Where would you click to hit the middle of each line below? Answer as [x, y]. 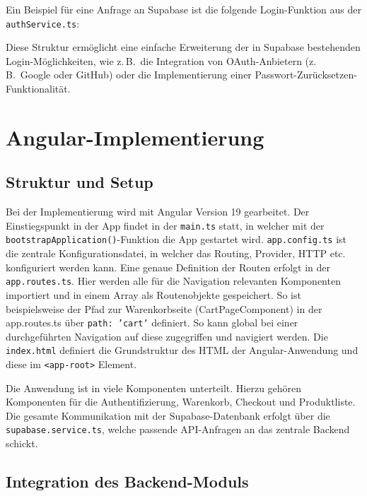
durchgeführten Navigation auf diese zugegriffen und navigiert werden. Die [167, 336]
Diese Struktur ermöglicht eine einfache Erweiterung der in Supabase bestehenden [183, 47]
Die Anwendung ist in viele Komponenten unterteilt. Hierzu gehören [154, 388]
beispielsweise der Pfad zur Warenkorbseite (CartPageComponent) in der [164, 308]
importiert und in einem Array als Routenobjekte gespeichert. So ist [153, 294]
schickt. [22, 443]
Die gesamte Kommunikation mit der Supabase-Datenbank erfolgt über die [168, 415]
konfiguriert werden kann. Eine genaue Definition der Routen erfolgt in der [168, 267]
